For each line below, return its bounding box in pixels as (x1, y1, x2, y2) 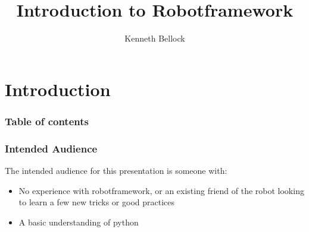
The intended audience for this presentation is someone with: (5, 164, 227, 176)
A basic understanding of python (18, 215, 139, 228)
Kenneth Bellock (124, 32, 185, 45)
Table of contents (5, 113, 89, 128)
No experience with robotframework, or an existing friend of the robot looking (18, 184, 304, 196)
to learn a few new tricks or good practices (18, 196, 175, 208)
